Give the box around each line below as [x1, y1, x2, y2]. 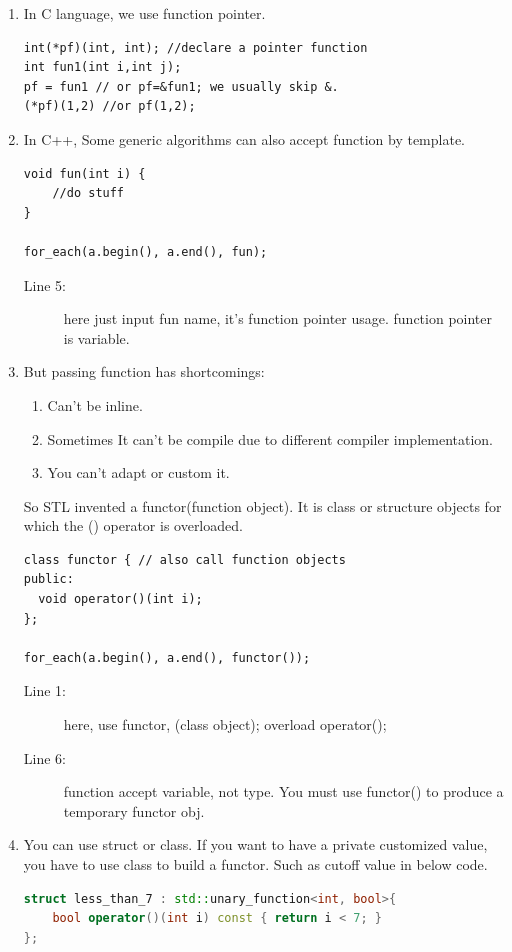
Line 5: [23, 274, 66, 295]
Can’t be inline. [47, 394, 143, 415]
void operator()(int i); [38, 592, 203, 607]
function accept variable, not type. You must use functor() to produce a [63, 781, 504, 802]
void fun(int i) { [23, 166, 146, 181]
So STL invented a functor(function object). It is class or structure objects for [23, 495, 502, 516]
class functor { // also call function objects [23, 552, 346, 567]
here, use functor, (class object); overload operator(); [63, 714, 387, 735]
